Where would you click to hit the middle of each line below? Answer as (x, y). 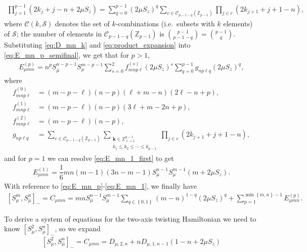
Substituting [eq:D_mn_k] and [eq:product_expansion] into (97, 44)
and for (15, 158)
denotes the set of (82, 24)
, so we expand (78, 228)
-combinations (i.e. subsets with (165, 24)
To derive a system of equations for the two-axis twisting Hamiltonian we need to (130, 218)
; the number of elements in (59, 33)
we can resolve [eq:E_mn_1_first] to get (111, 158)
